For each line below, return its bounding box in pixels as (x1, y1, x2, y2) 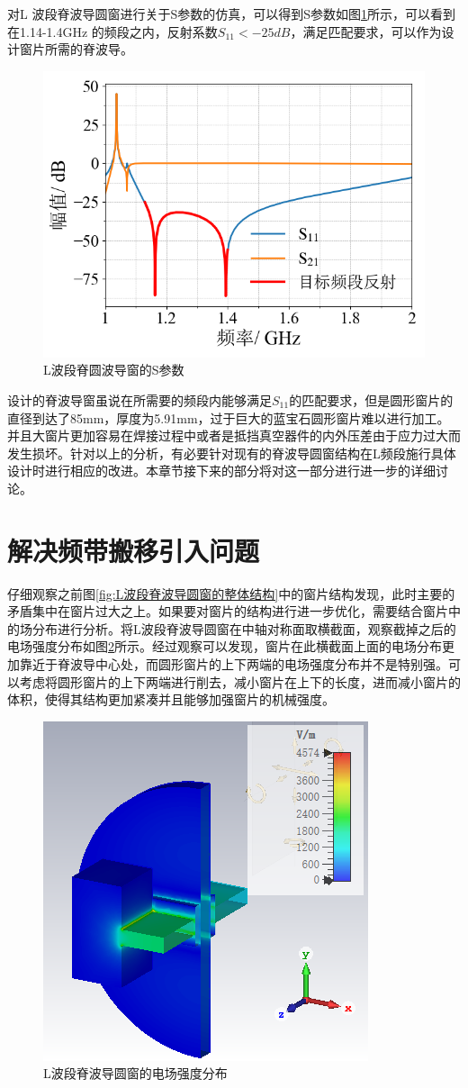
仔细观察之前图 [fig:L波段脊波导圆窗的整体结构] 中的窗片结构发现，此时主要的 (7, 584, 455, 603)
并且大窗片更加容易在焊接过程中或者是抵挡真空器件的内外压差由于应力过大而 (7, 426, 461, 445)
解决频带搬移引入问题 (7, 531, 260, 568)
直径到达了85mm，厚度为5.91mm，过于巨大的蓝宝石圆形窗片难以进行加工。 (7, 408, 450, 427)
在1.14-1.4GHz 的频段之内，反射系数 (7, 22, 218, 41)
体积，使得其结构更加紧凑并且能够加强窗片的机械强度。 (7, 690, 335, 709)
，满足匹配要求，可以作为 (290, 22, 442, 41)
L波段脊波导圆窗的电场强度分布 (43, 1064, 228, 1083)
